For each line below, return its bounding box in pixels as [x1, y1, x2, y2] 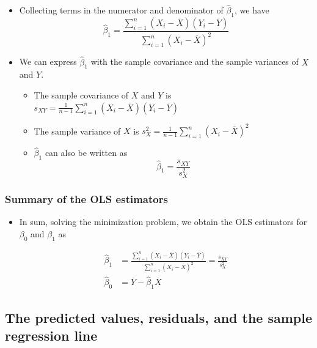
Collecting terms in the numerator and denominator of [19, 4, 224, 17]
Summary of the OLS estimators [5, 191, 168, 207]
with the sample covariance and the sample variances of [90, 55, 299, 68]
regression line [5, 325, 98, 344]
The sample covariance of [34, 89, 129, 101]
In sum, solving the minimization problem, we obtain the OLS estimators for [19, 215, 307, 228]
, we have [235, 4, 269, 17]
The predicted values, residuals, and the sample [5, 308, 313, 327]
